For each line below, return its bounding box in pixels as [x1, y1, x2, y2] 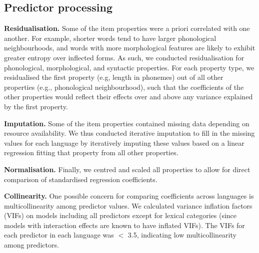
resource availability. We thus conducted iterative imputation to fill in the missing [4, 128, 255, 138]
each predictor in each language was [4, 230, 114, 240]
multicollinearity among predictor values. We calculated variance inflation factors [4, 200, 252, 211]
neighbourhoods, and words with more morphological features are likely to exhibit [4, 42, 255, 53]
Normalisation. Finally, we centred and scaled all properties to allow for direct [4, 164, 250, 174]
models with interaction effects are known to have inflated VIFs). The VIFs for [4, 220, 245, 230]
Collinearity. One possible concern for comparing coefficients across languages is [4, 191, 254, 201]
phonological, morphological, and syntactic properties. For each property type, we [4, 62, 254, 72]
